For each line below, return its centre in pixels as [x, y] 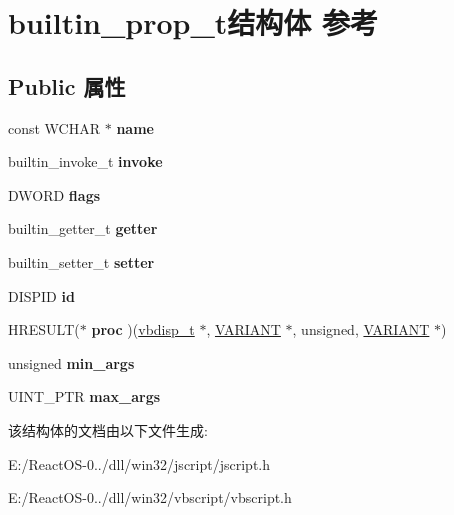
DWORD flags [54, 194]
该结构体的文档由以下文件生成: [108, 429]
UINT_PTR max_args [84, 396]
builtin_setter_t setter [81, 261]
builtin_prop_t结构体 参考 [193, 22]
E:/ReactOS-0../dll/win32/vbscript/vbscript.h [150, 497]
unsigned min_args [71, 362]
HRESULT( [44, 329]
